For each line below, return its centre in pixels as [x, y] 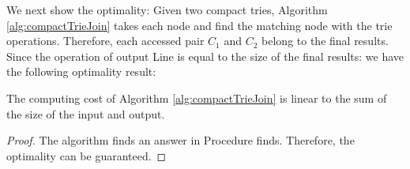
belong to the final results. [325, 41]
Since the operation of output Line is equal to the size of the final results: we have [205, 56]
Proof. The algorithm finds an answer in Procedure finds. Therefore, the [181, 140]
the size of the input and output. [86, 113]
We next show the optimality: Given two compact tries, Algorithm [167, 9]
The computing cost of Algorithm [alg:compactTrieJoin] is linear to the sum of [197, 98]
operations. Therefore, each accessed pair [105, 41]
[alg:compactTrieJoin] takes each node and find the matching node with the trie [199, 25]
